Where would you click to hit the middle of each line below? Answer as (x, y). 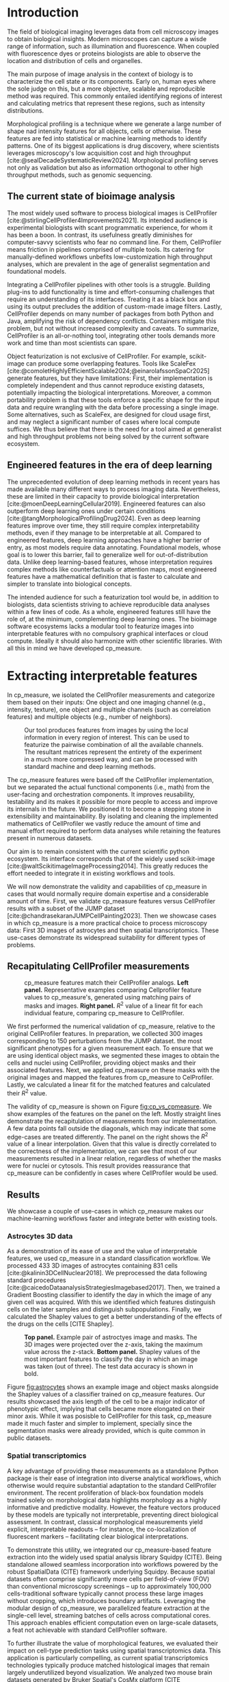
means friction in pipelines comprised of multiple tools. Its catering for (106, 249)
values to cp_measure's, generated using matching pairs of (108, 997)
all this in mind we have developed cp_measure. (75, 648)
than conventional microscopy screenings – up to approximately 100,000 (109, 1586)
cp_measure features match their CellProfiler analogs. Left (107, 983)
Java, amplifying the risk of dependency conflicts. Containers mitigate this (112, 321)
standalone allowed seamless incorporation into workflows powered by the (113, 1564)
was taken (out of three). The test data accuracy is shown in (109, 1366)
